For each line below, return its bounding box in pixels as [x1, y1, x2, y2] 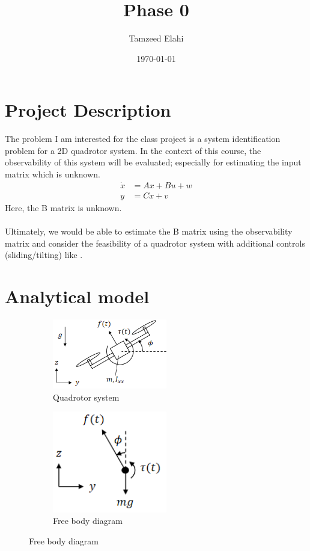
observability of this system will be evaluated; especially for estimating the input [5, 156, 302, 168]
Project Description [5, 97, 171, 122]
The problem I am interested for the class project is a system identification [5, 132, 281, 145]
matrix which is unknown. [5, 168, 100, 180]
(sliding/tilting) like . [5, 248, 83, 261]
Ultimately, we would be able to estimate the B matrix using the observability [5, 225, 293, 238]
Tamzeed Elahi [129, 32, 184, 45]
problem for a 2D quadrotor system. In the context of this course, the [5, 144, 261, 156]
